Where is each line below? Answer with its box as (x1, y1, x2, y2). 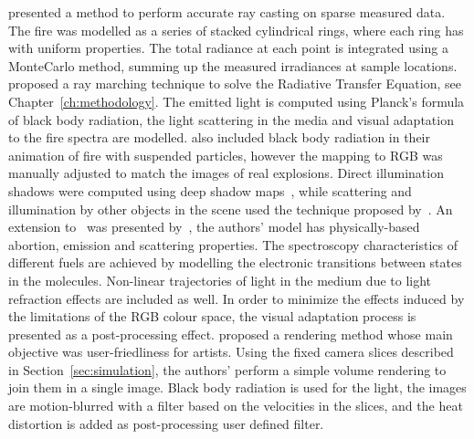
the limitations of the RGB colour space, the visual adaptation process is (8, 307, 416, 326)
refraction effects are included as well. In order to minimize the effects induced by (8, 288, 465, 308)
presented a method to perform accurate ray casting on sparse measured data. (8, 3, 446, 21)
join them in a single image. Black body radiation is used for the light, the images (8, 378, 467, 397)
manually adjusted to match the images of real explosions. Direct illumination (8, 163, 444, 183)
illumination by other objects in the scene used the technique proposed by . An (8, 199, 453, 218)
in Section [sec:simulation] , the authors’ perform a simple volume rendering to (8, 360, 447, 379)
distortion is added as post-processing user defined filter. (8, 413, 324, 433)
